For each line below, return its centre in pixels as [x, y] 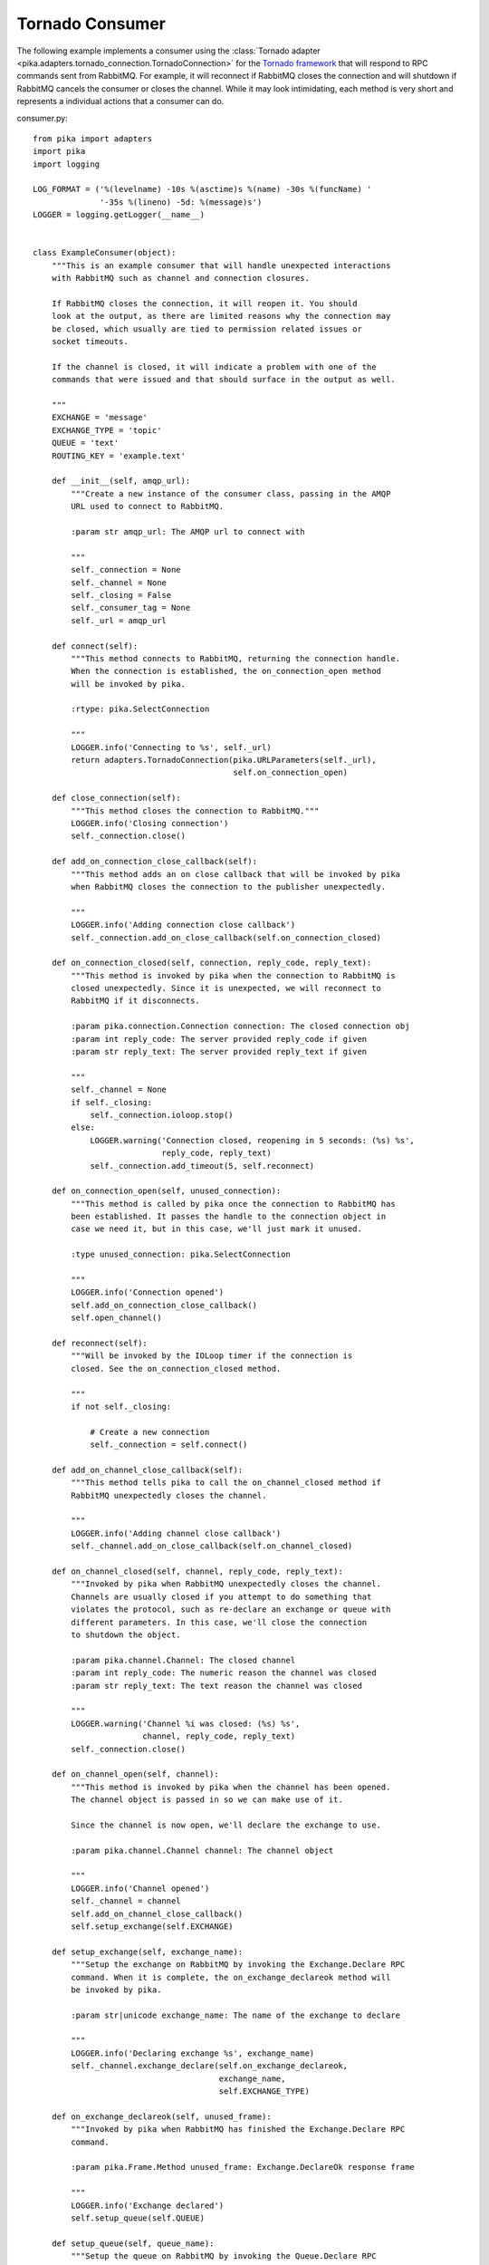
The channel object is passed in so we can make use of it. [207, 1800]
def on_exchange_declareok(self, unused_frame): [161, 2116]
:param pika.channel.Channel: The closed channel [183, 1660]
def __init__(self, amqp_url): [121, 481]
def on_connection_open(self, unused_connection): [166, 1191]
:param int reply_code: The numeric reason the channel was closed [224, 1673]
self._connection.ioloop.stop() [162, 1115]
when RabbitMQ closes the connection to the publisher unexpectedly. [229, 887]
